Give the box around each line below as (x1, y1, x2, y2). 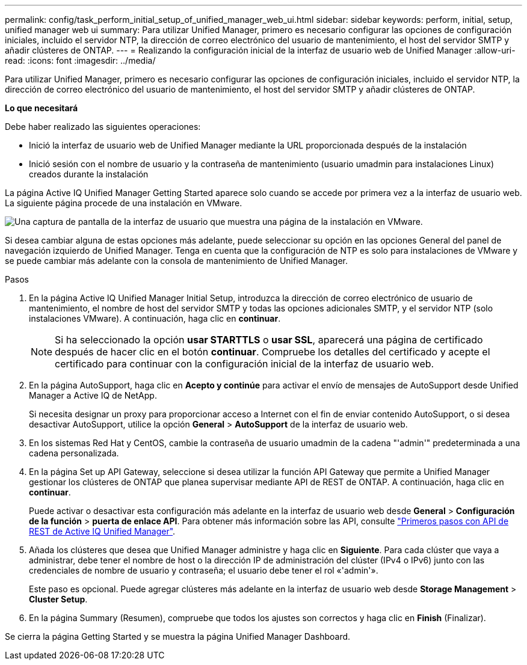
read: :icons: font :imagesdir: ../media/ (5, 55, 156, 66)
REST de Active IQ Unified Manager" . (29, 526, 176, 536)
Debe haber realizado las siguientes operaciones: (5, 121, 201, 132)
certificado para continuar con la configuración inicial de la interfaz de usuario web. (55, 358, 434, 370)
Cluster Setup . (29, 594, 88, 604)
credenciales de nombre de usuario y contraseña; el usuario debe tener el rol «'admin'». (29, 565, 378, 575)
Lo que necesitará (5, 103, 78, 113)
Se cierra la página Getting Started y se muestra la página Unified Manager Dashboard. (5, 631, 351, 642)
